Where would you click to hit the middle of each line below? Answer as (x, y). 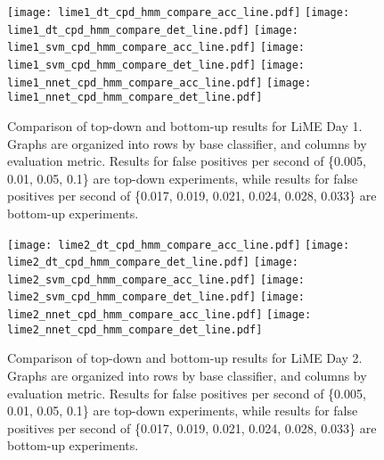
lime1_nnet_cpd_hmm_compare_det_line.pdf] (135, 98)
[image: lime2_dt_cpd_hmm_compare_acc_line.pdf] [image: (179, 245)
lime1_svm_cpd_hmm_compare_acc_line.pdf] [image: (156, 48)
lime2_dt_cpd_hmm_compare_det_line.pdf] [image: (153, 263)
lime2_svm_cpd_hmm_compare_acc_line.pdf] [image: (156, 279)
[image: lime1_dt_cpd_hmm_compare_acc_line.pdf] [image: (179, 12)
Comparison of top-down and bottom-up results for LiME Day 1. (185, 125)
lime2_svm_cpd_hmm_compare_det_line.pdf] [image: (156, 297)
